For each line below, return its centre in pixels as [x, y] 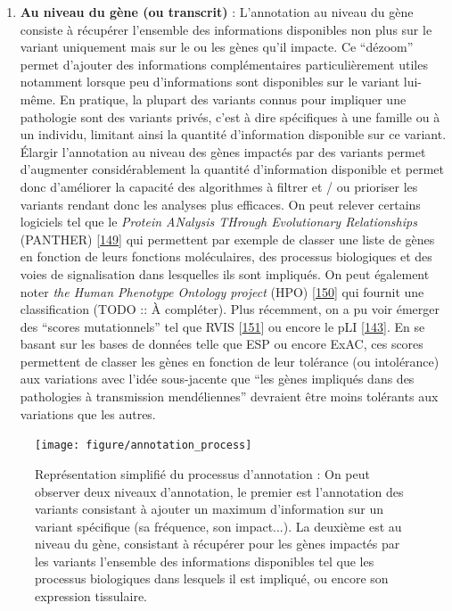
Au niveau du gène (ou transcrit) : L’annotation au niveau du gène [217, 12]
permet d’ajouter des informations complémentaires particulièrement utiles [224, 64]
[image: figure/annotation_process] [144, 446]
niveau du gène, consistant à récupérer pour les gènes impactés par [218, 544]
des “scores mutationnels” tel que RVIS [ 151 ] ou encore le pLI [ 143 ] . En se [222, 326]
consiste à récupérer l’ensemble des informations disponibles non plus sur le [226, 29]
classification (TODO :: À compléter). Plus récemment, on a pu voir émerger [230, 309]
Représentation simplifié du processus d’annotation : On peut [202, 473]
